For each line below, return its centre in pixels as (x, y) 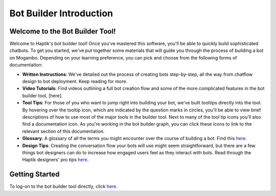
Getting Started (34, 174)
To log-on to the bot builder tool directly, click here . (63, 186)
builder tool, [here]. (42, 95)
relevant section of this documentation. (63, 131)
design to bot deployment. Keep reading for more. (75, 81)
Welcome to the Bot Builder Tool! (63, 31)
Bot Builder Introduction (61, 13)
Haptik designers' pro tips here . (55, 160)
